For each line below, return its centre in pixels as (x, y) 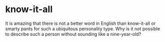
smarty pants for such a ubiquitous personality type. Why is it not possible (83, 28)
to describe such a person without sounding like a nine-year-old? (73, 34)
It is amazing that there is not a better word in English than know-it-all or (80, 23)
